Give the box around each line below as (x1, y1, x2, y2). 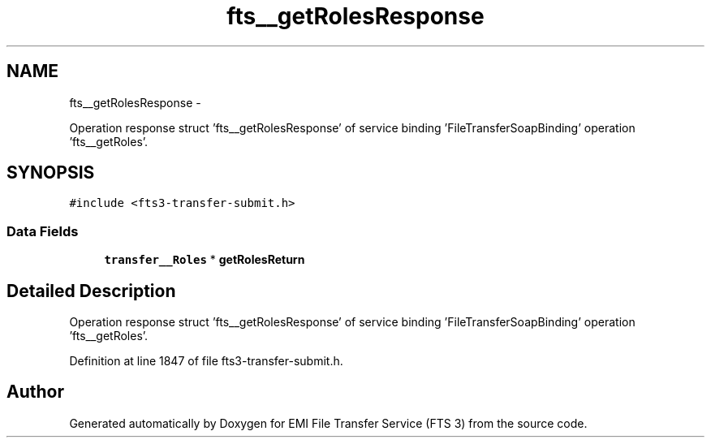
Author (6, 381, 64, 403)
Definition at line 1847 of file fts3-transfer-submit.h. (69, 354, 343, 369)
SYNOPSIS (6, 162, 95, 183)
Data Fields (6, 222, 79, 239)
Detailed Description (6, 280, 176, 301)
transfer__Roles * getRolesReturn (104, 252, 305, 267)
